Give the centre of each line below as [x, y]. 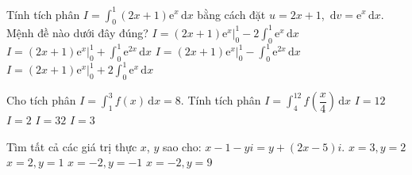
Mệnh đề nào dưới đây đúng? [77, 32]
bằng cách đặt [231, 14]
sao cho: [182, 146]
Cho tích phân [41, 100]
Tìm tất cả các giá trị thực [72, 146]
